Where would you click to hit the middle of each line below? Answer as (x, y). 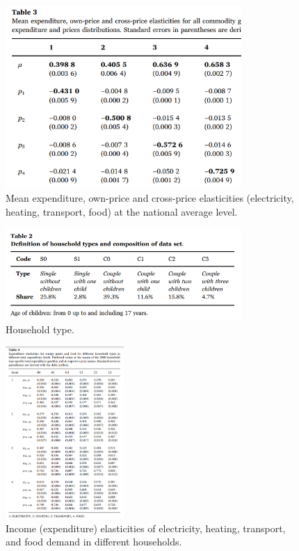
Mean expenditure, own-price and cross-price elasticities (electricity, (150, 198)
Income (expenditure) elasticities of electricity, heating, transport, (146, 528)
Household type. (40, 329)
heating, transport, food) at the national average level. (122, 211)
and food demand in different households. (94, 542)
